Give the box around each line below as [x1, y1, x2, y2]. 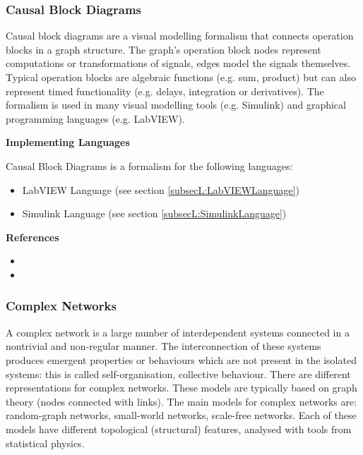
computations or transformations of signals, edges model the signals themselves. [6, 56, 351, 71]
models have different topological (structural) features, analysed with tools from [6, 421, 352, 436]
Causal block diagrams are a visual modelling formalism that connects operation [6, 28, 354, 43]
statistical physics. [6, 435, 85, 450]
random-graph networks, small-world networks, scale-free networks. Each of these [6, 408, 357, 423]
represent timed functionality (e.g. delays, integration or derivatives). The [6, 83, 324, 98]
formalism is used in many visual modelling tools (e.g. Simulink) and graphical [6, 97, 346, 112]
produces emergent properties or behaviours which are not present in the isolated [6, 352, 357, 367]
